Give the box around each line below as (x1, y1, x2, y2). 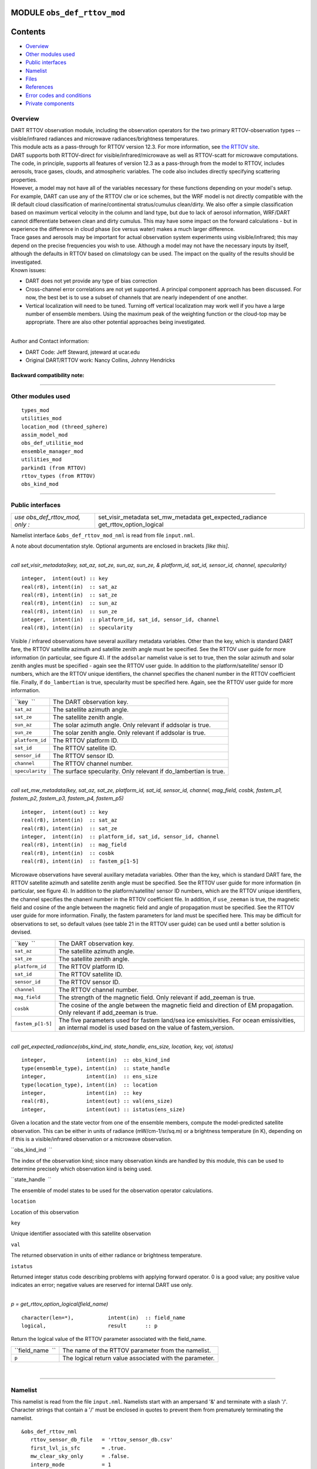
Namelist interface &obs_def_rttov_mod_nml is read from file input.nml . (11, 532, 195, 539)
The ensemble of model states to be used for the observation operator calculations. (11, 1187, 214, 1194)
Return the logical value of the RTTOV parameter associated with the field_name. (11, 1336, 207, 1343)
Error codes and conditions (25, 92, 92, 99)
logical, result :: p (21, 1322, 158, 1329)
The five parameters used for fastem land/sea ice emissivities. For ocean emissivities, (58, 1016, 296, 1024)
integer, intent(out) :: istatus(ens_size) (21, 1106, 186, 1113)
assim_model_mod (21, 432, 68, 438)
